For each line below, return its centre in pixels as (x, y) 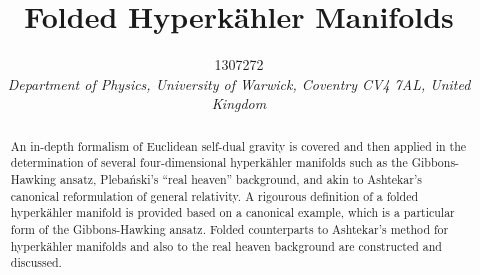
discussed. (36, 262)
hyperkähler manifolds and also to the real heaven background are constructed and (226, 245)
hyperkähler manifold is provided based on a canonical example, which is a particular (232, 212)
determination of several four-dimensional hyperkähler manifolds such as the (209, 162)
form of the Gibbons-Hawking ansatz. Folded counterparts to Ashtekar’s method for (229, 228)
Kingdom (239, 103)
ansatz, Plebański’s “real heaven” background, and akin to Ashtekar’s (241, 179)
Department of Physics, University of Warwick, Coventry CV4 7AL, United (239, 83)
